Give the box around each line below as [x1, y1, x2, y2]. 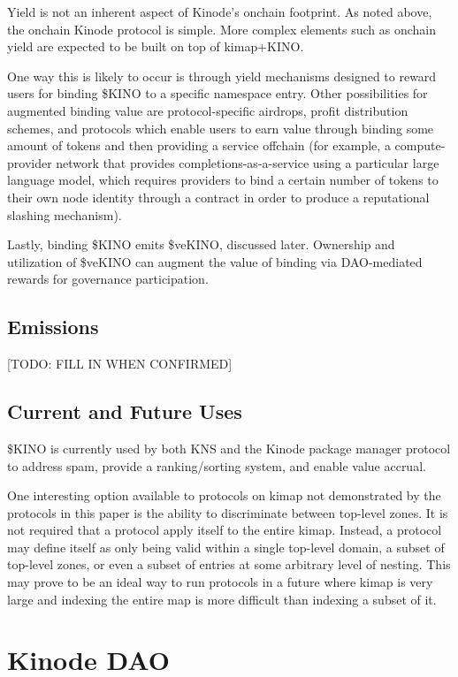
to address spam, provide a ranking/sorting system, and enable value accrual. [7, 456, 426, 475]
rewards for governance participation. [7, 270, 209, 288]
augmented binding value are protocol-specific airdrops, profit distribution [7, 101, 408, 119]
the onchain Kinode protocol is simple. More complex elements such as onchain [7, 19, 436, 38]
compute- [394, 136, 446, 155]
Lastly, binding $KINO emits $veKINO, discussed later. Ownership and [7, 235, 395, 254]
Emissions [7, 313, 99, 340]
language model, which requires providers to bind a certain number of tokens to [7, 171, 439, 189]
